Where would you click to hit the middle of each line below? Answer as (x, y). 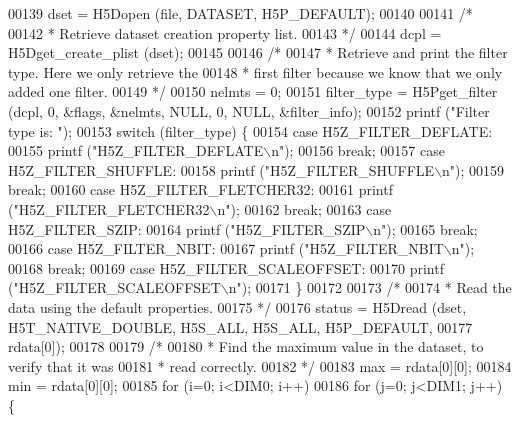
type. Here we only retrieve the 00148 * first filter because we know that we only (255, 71)
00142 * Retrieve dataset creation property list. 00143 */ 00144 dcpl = (225, 32)
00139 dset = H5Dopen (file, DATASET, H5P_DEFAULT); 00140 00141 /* (240, 13)
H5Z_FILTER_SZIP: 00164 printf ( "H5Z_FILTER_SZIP (187, 228)
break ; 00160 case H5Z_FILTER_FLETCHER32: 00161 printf (200, 189)
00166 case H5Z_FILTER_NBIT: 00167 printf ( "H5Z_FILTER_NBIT (226, 248)
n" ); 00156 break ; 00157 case (358, 150)
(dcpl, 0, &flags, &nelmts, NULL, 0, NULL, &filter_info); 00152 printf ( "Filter (249, 110)
